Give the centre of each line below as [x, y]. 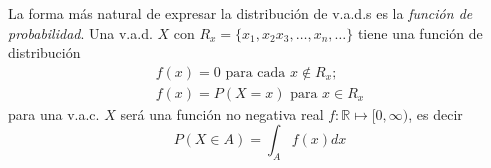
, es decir [435, 113]
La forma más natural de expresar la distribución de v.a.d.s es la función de [240, 13]
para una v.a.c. [54, 113]
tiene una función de [420, 32]
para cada [255, 72]
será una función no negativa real [222, 113]
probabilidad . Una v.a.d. [80, 32]
